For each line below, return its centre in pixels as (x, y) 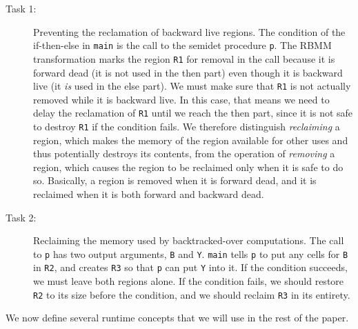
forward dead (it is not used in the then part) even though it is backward (188, 72)
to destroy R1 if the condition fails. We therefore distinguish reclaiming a (187, 126)
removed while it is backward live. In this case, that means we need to (181, 99)
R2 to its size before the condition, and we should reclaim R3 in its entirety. (192, 294)
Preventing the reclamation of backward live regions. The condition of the (189, 31)
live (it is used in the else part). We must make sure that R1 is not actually (192, 86)
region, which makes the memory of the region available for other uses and (191, 140)
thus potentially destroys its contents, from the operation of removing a (184, 153)
